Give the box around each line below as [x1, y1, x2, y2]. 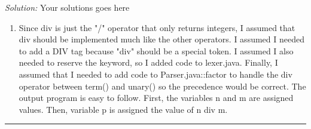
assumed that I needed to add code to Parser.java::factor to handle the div [19, 67, 292, 80]
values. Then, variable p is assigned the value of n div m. [19, 103, 228, 115]
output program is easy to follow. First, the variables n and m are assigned [19, 91, 294, 104]
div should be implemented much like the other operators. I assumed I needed [19, 33, 304, 45]
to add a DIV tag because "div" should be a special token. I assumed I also [19, 44, 294, 57]
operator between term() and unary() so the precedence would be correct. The [19, 79, 306, 92]
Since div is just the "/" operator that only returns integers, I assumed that [19, 21, 295, 33]
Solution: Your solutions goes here [5, 1, 130, 13]
